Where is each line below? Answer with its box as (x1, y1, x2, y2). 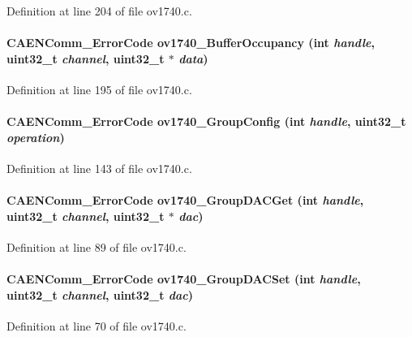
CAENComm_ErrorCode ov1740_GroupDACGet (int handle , (6, 192, 364, 209)
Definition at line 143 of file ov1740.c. (6, 159, 192, 176)
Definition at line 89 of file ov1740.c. (6, 238, 187, 255)
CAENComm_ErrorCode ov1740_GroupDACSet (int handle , (6, 270, 361, 287)
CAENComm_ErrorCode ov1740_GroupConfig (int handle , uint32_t (6, 113, 406, 130)
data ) (178, 50, 208, 67)
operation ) (6, 128, 65, 145)
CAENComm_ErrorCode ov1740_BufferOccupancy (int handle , (6, 34, 376, 51)
